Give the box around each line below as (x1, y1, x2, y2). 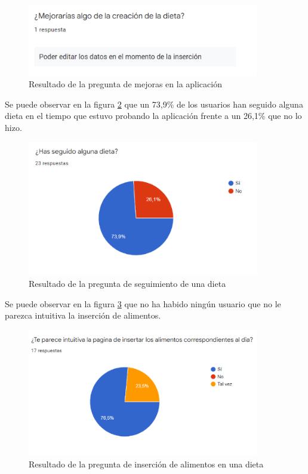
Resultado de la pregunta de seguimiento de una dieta (29, 277, 226, 289)
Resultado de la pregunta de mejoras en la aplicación (29, 78, 222, 90)
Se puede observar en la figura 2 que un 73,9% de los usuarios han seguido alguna (5, 97, 303, 110)
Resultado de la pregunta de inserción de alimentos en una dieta (29, 457, 264, 470)
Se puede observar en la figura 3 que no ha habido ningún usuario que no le (5, 297, 281, 310)
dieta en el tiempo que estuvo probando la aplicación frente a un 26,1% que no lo (5, 109, 302, 122)
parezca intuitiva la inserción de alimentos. (5, 309, 161, 322)
